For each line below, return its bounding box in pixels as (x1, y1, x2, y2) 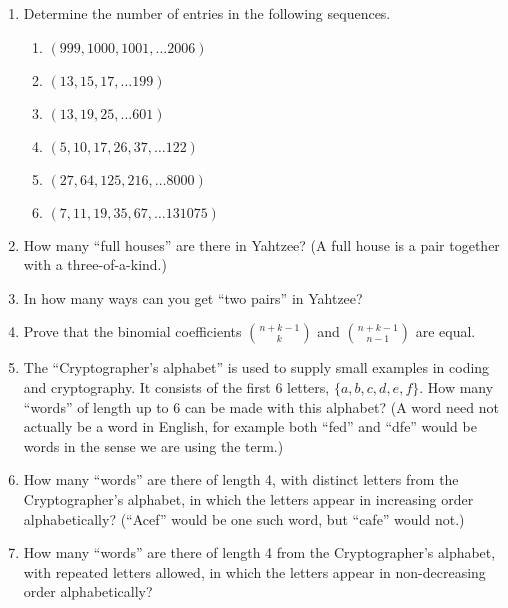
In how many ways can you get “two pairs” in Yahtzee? (23, 287, 363, 308)
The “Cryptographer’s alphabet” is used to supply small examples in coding (23, 357, 490, 378)
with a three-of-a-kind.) (23, 254, 167, 275)
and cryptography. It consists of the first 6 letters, (23, 376, 330, 397)
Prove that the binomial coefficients (23, 321, 242, 342)
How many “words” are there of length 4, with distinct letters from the (23, 469, 459, 490)
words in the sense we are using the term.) (23, 435, 284, 456)
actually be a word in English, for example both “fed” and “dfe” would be (23, 416, 477, 437)
